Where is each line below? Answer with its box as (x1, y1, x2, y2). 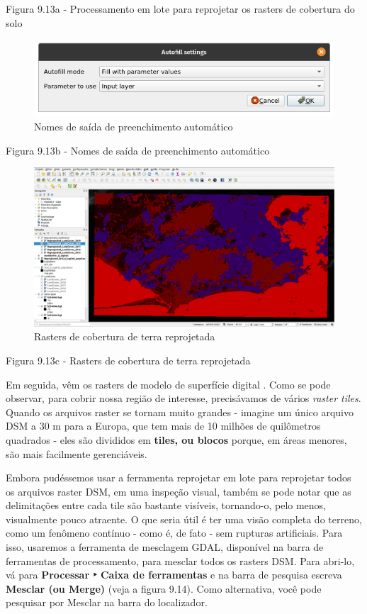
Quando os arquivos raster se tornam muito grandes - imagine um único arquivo (6, 404, 354, 419)
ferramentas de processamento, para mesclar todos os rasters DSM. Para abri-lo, (6, 553, 355, 568)
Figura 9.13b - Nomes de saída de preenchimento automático (6, 143, 270, 157)
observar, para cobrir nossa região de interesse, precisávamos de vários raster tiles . (6, 391, 361, 406)
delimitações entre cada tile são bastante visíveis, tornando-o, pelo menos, (6, 498, 327, 513)
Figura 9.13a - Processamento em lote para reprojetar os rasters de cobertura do (6, 1, 355, 16)
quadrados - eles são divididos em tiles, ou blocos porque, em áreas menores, (6, 432, 347, 447)
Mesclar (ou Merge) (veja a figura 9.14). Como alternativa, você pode (6, 581, 322, 596)
